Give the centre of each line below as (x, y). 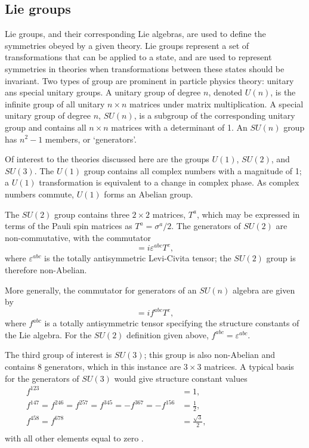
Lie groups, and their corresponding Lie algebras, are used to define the (135, 34)
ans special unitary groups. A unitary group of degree (103, 92)
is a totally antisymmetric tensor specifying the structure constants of (172, 323)
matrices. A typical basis (249, 367)
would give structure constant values (181, 378)
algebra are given (264, 290)
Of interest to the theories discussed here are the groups (107, 159)
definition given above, (168, 334)
